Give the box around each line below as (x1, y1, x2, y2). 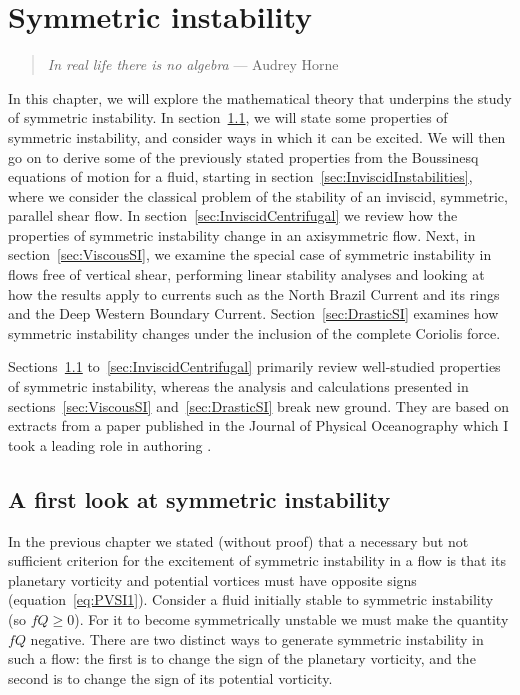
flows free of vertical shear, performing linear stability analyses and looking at (8, 264, 485, 285)
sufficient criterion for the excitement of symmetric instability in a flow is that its (8, 550, 506, 571)
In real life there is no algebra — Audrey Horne (47, 54, 339, 75)
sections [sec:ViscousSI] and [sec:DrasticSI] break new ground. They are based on (8, 395, 510, 416)
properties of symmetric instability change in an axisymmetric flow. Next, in (8, 224, 476, 245)
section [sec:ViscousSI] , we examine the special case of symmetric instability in (8, 244, 492, 265)
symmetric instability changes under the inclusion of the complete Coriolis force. (8, 322, 501, 343)
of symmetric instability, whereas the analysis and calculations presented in (8, 376, 469, 397)
